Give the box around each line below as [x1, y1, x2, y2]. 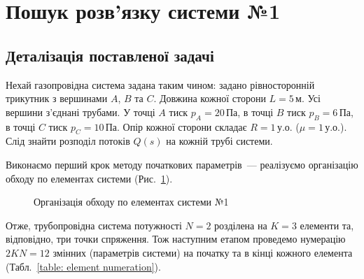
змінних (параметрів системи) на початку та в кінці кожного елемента [52, 245, 353, 259]
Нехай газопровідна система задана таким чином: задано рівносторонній [6, 77, 315, 92]
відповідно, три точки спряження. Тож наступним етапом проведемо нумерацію [6, 231, 346, 246]
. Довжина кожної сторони [153, 91, 266, 106]
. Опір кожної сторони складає [117, 119, 247, 134]
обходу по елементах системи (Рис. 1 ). [6, 171, 173, 185]
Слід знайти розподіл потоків [6, 134, 130, 148]
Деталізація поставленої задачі [6, 44, 214, 66]
